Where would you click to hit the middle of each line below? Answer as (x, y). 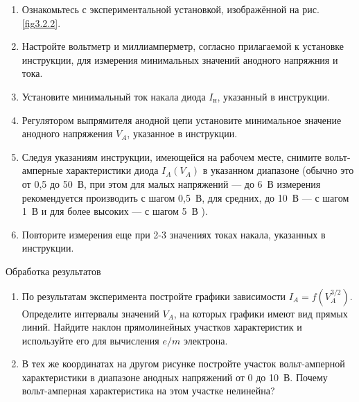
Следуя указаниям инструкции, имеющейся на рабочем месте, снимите (172, 156)
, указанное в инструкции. (182, 133)
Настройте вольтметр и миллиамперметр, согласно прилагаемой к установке (183, 46)
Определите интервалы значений (90, 313)
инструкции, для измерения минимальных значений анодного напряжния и (180, 59)
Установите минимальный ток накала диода (114, 96)
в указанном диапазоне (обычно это (278, 170)
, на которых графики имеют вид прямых (261, 313)
